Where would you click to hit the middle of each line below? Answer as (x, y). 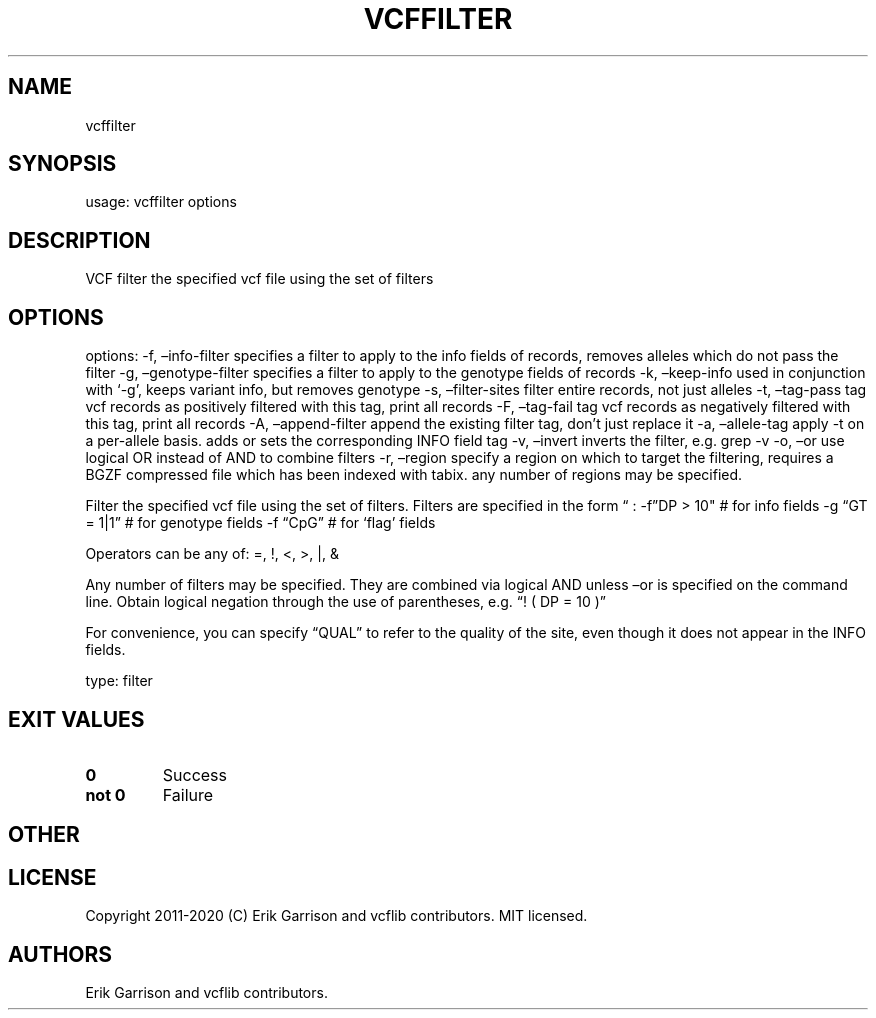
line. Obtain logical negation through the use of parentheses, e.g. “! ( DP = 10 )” (345, 602)
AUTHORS (60, 954)
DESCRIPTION (79, 240)
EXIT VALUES (76, 719)
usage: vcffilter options (161, 202)
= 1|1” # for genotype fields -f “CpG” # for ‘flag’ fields (260, 523)
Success (195, 774)
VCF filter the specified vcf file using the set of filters (259, 279)
